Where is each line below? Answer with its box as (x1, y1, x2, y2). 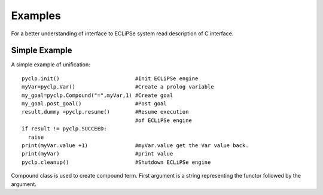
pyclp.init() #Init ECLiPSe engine (22, 75, 199, 82)
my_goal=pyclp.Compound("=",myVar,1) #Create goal (22, 92, 173, 99)
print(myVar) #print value (22, 150, 173, 157)
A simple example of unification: (11, 61, 91, 68)
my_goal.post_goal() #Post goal (22, 100, 167, 107)
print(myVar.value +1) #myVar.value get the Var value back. (22, 142, 249, 149)
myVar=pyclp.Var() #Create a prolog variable (22, 84, 215, 90)
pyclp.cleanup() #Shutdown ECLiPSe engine (22, 159, 211, 166)
